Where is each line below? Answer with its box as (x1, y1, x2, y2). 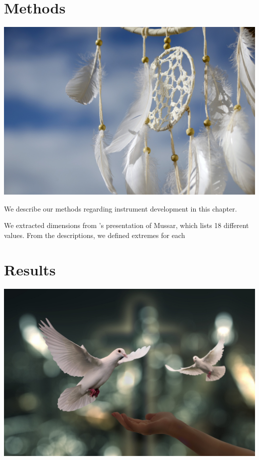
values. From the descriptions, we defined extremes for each (4, 230, 185, 240)
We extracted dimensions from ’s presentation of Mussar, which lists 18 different (4, 220, 249, 230)
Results (4, 259, 56, 279)
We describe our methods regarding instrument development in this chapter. (4, 203, 237, 214)
